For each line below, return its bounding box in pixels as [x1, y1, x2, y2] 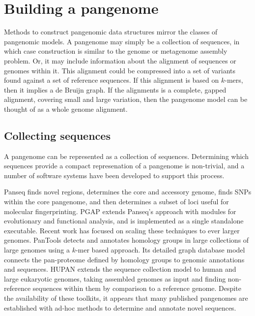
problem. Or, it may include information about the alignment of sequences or [4, 55, 236, 65]
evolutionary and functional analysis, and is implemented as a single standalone [4, 216, 244, 226]
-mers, [225, 75, 243, 85]
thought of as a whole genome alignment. [4, 103, 128, 114]
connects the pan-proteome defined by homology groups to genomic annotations [4, 254, 245, 264]
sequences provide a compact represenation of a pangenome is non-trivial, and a [4, 160, 245, 171]
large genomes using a [4, 245, 70, 255]
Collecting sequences [4, 127, 111, 143]
